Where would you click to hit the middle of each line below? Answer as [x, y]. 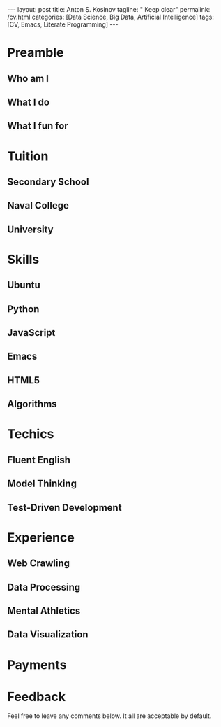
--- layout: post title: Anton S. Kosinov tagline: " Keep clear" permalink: [109, 9]
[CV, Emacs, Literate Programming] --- [63, 24]
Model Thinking [42, 484]
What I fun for [38, 126]
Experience [41, 537]
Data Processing [44, 587]
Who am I [28, 78]
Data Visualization [48, 635]
